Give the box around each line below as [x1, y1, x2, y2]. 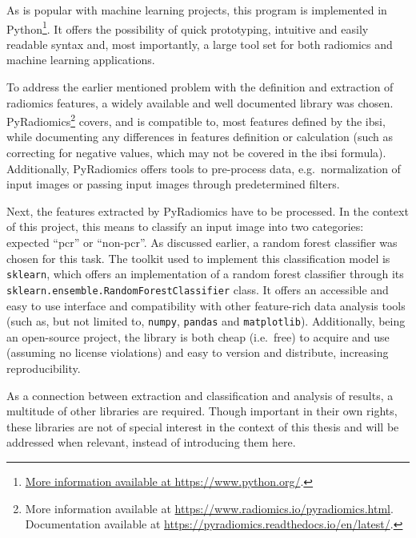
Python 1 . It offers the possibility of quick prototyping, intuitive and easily [6, 18, 369, 37]
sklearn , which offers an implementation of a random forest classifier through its [6, 265, 404, 282]
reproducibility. [6, 359, 81, 376]
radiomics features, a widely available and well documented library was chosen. [6, 94, 394, 111]
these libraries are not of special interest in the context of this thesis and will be [6, 418, 399, 435]
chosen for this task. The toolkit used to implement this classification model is [6, 249, 390, 266]
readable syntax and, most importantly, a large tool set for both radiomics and [6, 35, 393, 52]
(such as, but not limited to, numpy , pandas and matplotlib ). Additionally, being [6, 313, 406, 330]
